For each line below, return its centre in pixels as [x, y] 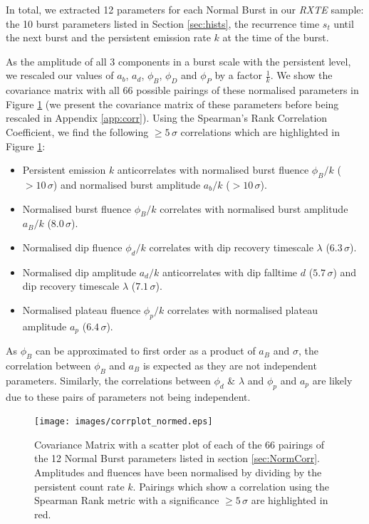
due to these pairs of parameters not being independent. [128, 396]
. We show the [301, 75]
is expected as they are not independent [230, 365]
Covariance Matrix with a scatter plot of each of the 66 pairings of [180, 444]
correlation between [48, 365]
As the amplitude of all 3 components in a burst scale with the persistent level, [178, 61]
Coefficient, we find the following [77, 131]
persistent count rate [79, 486]
